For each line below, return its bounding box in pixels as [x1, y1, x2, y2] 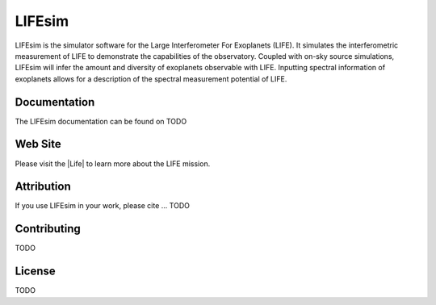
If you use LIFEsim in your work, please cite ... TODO [15, 201, 190, 211]
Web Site [15, 137, 61, 151]
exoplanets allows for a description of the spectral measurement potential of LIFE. [15, 73, 287, 84]
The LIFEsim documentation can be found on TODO [15, 116, 187, 126]
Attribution [15, 180, 72, 194]
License [15, 265, 56, 278]
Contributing [15, 222, 81, 236]
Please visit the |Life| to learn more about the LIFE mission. [15, 158, 211, 169]
